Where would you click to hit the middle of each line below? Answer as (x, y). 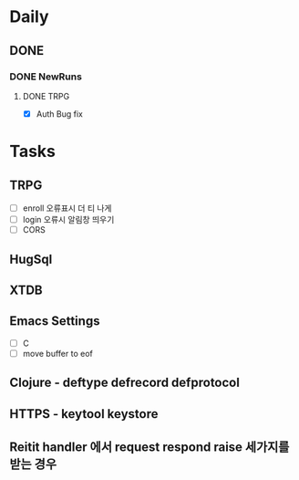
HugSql (31, 259)
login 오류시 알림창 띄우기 (68, 219)
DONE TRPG (46, 96)
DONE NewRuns (46, 77)
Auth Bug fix (60, 114)
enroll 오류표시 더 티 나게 (67, 208)
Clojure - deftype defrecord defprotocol (124, 383)
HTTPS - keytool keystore (84, 414)
